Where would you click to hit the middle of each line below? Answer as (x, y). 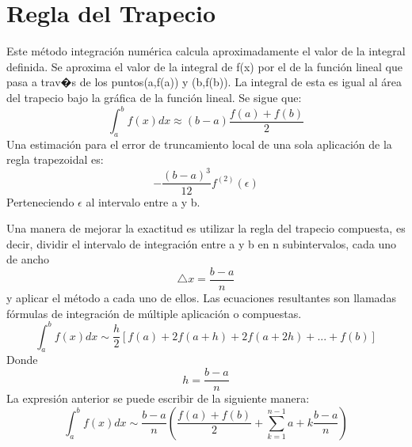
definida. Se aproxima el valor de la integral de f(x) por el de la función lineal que (204, 66)
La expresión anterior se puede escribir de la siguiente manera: (158, 398)
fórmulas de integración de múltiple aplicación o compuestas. (154, 313)
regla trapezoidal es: (55, 159)
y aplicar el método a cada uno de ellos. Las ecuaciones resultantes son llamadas (201, 297)
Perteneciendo (40, 201)
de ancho (28, 259)
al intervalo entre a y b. (143, 201)
